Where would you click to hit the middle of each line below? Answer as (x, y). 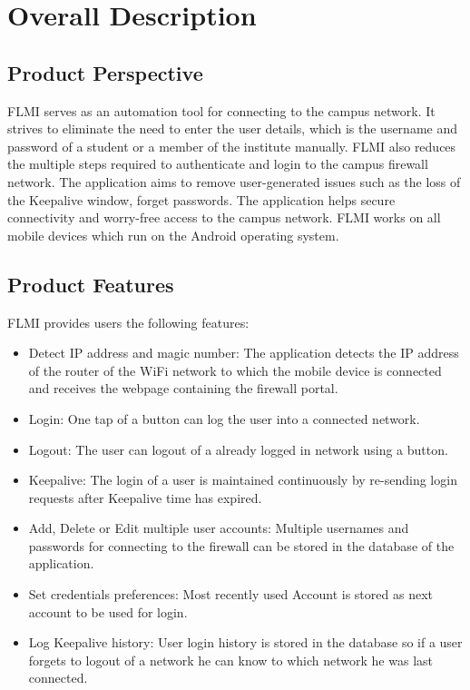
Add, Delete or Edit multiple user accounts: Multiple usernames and (219, 528)
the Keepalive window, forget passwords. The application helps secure (201, 199)
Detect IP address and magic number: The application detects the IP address (244, 353)
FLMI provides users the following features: (128, 322)
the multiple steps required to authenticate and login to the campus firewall (218, 164)
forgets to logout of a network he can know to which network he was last (230, 660)
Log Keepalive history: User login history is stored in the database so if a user (245, 642)
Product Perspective (105, 72)
